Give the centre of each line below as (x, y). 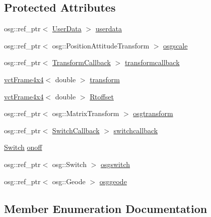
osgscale (175, 45)
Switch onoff (23, 147)
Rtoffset (102, 96)
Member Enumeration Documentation (106, 208)
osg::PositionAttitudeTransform (101, 45)
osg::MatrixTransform (86, 113)
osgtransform (153, 113)
